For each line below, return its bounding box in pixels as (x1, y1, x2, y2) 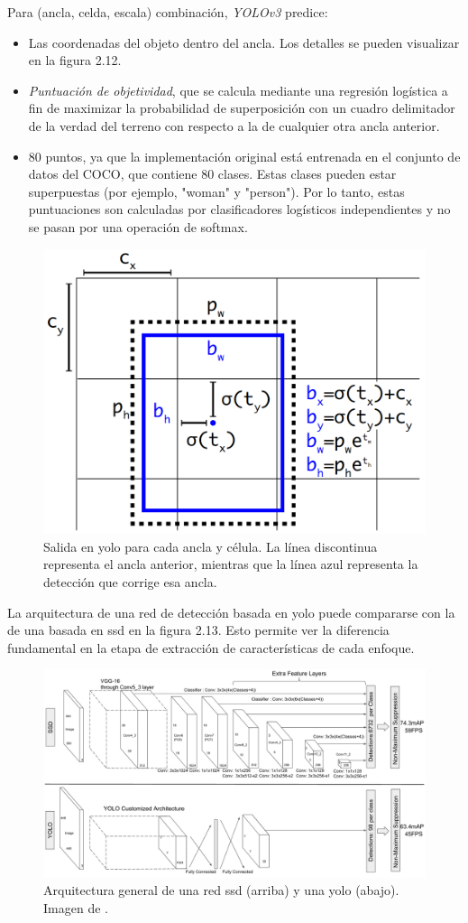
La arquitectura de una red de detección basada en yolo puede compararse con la (7, 602, 455, 621)
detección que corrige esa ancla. (43, 572, 217, 591)
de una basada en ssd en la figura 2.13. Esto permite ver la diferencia (7, 620, 390, 639)
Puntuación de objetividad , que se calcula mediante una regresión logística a (28, 80, 448, 99)
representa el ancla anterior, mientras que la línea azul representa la (43, 555, 418, 573)
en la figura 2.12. (28, 51, 122, 70)
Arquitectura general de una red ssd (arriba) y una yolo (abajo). (43, 881, 399, 900)
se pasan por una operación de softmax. (28, 217, 248, 236)
